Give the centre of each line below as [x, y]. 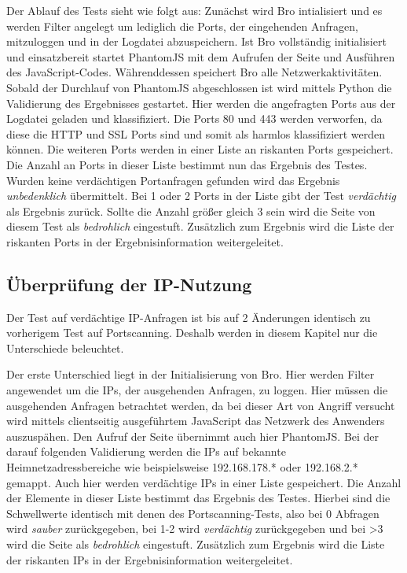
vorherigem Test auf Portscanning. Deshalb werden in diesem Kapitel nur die [192, 333]
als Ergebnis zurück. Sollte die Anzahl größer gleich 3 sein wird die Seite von [191, 211]
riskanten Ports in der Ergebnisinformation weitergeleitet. [145, 241]
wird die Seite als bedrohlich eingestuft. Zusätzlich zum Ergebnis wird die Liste [196, 544]
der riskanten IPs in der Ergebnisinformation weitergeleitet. [150, 559]
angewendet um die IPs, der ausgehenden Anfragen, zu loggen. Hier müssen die [197, 390]
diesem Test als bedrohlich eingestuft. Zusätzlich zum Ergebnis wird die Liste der [200, 226]
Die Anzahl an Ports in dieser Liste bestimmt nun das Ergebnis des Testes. [187, 164]
